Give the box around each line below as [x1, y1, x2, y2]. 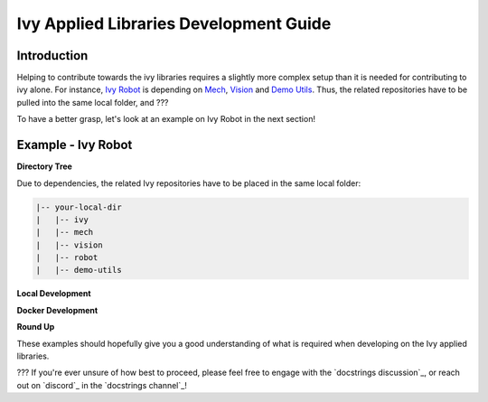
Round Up [16, 322, 55, 332]
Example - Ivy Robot [16, 137, 133, 153]
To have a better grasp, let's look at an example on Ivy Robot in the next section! [16, 114, 316, 125]
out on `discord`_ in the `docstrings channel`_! [16, 379, 187, 390]
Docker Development [16, 304, 99, 315]
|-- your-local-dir [35, 201, 122, 212]
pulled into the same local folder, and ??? [16, 97, 169, 108]
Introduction [16, 48, 89, 63]
